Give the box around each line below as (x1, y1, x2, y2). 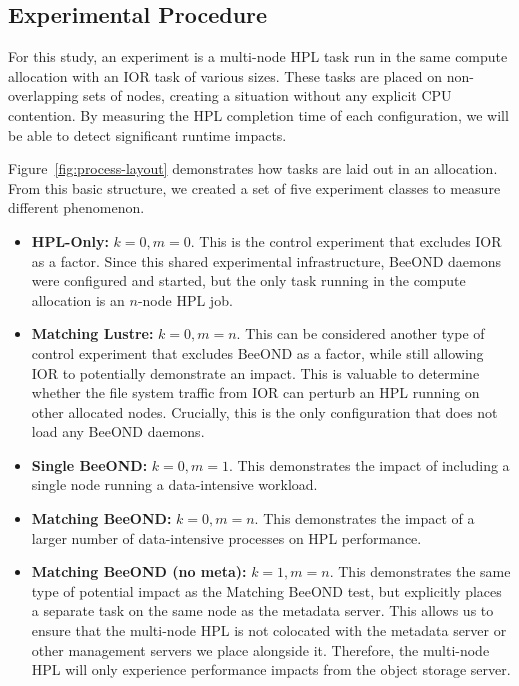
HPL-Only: (31, 230, 109, 251)
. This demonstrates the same (329, 561, 511, 582)
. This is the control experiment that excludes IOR (190, 230, 502, 251)
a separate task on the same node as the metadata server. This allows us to (31, 600, 494, 621)
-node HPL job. (137, 289, 233, 310)
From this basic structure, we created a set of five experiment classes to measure (8, 177, 501, 198)
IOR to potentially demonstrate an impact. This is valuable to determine (31, 362, 480, 383)
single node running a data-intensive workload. (31, 474, 318, 495)
